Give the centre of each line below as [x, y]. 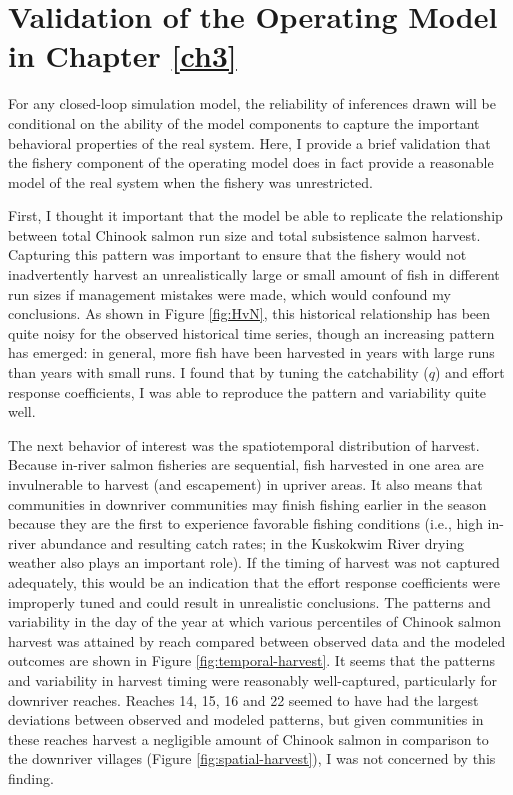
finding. [31, 777]
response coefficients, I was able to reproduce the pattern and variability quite [247, 391]
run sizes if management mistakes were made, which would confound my [229, 293]
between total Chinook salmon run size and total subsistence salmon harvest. [244, 234]
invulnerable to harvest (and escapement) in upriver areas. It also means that [245, 484]
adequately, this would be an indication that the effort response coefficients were [254, 581]
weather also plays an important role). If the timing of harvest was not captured [254, 562]
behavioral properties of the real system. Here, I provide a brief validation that [249, 142]
